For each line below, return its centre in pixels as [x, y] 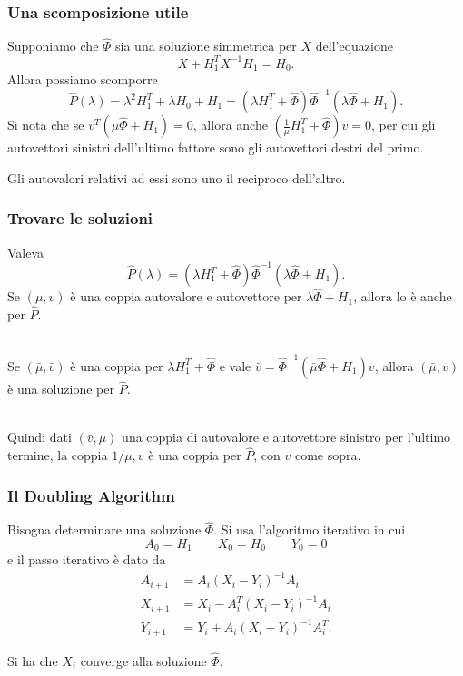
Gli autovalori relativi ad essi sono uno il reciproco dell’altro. [177, 177]
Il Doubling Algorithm [91, 495]
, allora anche [230, 125]
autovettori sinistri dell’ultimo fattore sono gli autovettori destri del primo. [216, 147]
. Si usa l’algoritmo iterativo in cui [310, 529]
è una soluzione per [61, 389]
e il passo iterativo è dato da [87, 559]
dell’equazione [354, 46]
